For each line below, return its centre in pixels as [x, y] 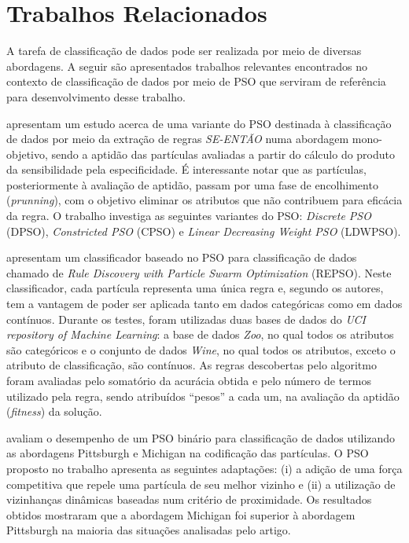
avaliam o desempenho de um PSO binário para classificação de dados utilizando [201, 437]
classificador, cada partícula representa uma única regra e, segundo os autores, [195, 288]
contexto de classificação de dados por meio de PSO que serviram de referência [196, 81]
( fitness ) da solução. [54, 411]
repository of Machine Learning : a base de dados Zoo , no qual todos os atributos [200, 334]
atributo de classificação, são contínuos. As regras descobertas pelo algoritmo [192, 365]
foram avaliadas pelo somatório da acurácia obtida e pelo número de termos [189, 380]
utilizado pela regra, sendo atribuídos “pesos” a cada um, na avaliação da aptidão [203, 396]
